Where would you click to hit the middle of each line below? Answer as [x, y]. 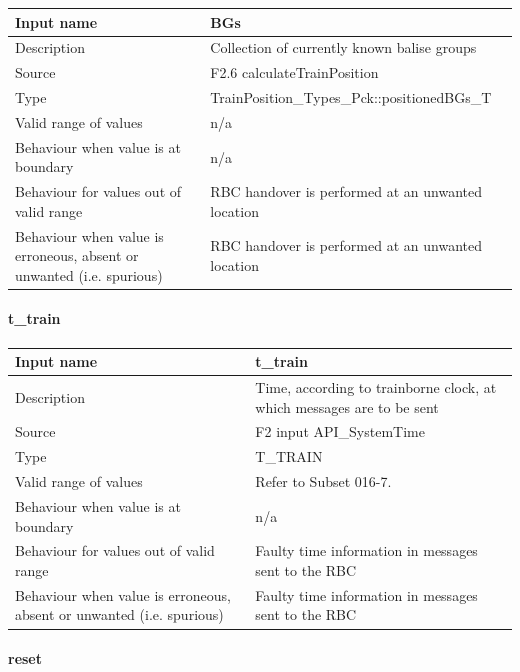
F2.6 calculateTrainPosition [294, 72]
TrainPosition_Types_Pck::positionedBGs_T [351, 97]
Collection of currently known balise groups [343, 47]
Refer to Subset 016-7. [323, 481]
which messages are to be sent [347, 406]
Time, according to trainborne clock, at [376, 387]
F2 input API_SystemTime [340, 431]
